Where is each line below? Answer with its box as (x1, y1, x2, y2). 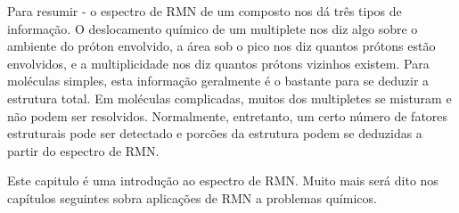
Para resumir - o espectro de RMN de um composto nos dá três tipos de (7, 2, 402, 20)
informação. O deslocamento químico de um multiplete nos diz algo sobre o (7, 19, 418, 37)
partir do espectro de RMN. (7, 141, 160, 160)
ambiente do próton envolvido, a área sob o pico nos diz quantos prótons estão (7, 37, 436, 55)
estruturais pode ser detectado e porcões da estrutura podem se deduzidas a (7, 124, 422, 143)
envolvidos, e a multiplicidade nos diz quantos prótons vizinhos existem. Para (7, 53, 430, 72)
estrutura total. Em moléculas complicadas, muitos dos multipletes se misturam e (7, 88, 452, 107)
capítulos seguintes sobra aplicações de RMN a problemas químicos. (7, 188, 377, 207)
